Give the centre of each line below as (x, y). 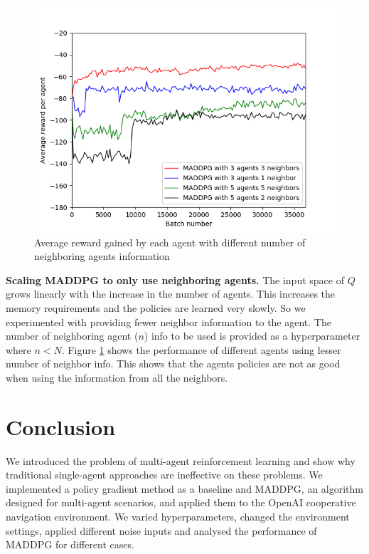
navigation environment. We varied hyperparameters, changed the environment (178, 517)
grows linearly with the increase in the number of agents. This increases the (171, 294)
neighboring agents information (102, 256)
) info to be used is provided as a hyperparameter (252, 336)
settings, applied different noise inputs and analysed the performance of (161, 530)
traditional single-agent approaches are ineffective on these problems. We (164, 475)
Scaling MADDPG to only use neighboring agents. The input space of (175, 279)
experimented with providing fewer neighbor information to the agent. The (169, 322)
